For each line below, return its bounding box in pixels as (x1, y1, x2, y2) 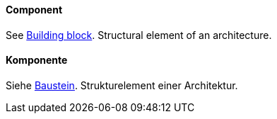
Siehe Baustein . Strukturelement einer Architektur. (6, 79, 238, 91)
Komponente (6, 54, 68, 67)
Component (6, 4, 63, 16)
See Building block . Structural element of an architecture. (6, 28, 272, 41)
